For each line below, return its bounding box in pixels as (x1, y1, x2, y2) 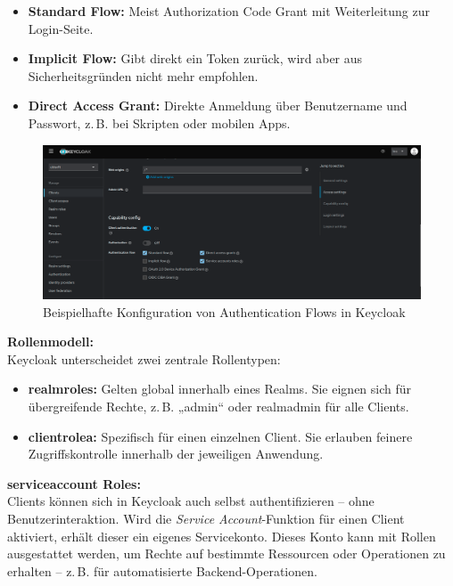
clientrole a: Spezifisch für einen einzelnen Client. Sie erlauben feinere (28, 427, 413, 445)
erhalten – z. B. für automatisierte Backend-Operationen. (7, 561, 317, 580)
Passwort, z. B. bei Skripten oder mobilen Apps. (28, 113, 291, 132)
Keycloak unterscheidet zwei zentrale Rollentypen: (7, 349, 281, 368)
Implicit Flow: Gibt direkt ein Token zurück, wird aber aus (28, 49, 363, 68)
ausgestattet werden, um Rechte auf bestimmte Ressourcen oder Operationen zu (7, 544, 446, 563)
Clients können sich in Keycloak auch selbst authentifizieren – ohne (7, 492, 375, 510)
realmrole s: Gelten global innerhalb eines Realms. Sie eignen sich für (28, 379, 412, 398)
